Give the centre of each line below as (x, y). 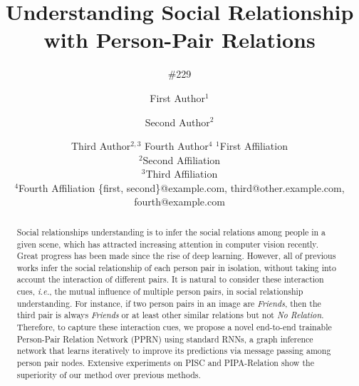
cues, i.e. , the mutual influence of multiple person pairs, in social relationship (160, 291)
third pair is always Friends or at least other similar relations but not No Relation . (170, 315)
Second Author (177, 122)
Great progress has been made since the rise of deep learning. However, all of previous (176, 256)
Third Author (101, 146)
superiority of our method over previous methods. (109, 374)
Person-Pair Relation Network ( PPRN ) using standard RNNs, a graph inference (165, 339)
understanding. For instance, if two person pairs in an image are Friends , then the (169, 303)
